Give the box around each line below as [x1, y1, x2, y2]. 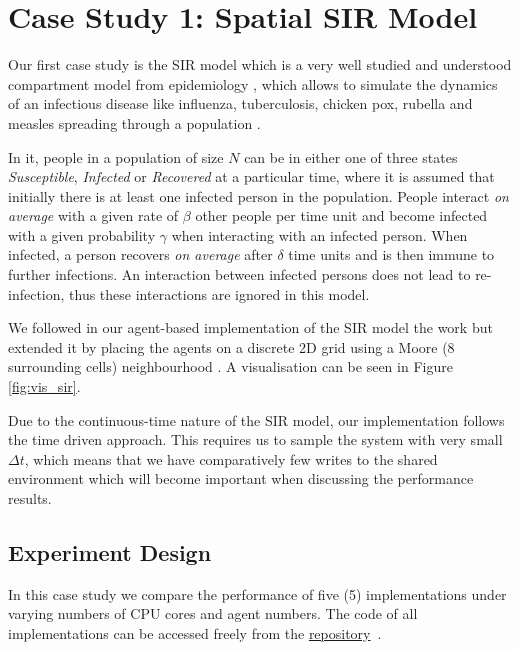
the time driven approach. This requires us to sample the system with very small [8, 429, 503, 450]
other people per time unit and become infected [195, 205, 488, 226]
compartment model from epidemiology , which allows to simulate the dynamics [8, 73, 498, 94]
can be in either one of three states [244, 146, 458, 167]
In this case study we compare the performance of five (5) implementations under [8, 583, 507, 604]
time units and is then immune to [288, 244, 495, 265]
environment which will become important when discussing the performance [8, 468, 474, 489]
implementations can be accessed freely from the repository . [8, 622, 382, 643]
